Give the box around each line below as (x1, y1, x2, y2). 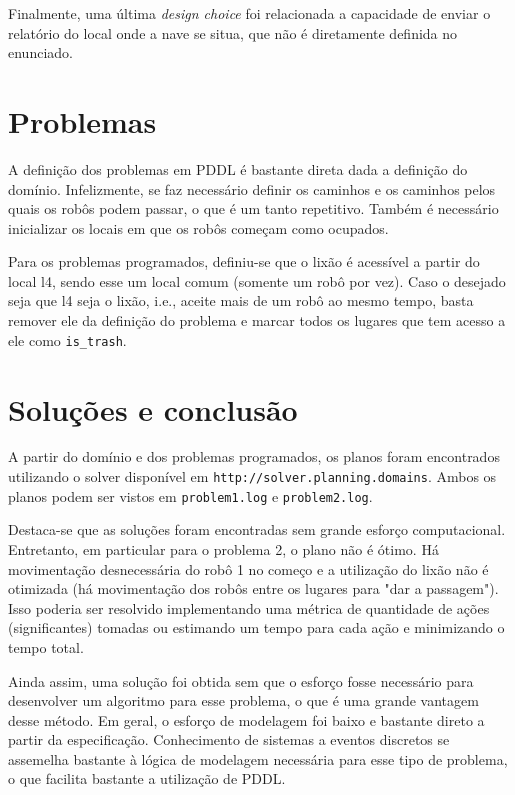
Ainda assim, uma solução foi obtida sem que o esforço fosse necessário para (8, 670, 474, 691)
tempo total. (8, 636, 84, 657)
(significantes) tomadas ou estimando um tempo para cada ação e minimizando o (8, 617, 505, 638)
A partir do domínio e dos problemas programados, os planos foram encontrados (8, 446, 500, 467)
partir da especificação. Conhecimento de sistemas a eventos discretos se (8, 729, 450, 750)
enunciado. (8, 42, 73, 63)
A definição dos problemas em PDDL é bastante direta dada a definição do (8, 158, 468, 179)
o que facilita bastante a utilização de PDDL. (8, 768, 286, 789)
